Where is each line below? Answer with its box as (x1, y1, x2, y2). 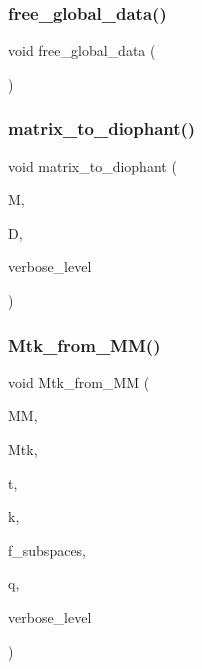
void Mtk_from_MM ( (8, 371, 150, 392)
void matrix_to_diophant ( (8, 155, 177, 176)
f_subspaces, (8, 539, 87, 560)
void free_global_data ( (8, 40, 156, 61)
